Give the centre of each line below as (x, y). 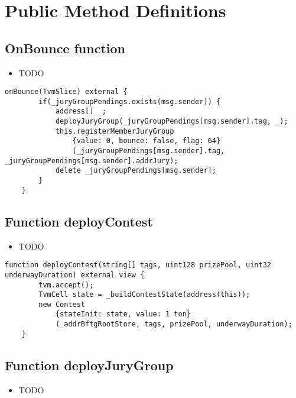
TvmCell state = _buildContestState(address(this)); (144, 295)
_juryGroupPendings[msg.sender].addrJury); (92, 161)
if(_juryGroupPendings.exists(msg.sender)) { (130, 101)
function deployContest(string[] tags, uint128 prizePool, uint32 (138, 265)
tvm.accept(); (66, 285)
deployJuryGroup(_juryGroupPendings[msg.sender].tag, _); (172, 122)
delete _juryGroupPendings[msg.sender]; (136, 171)
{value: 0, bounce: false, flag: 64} (147, 141)
